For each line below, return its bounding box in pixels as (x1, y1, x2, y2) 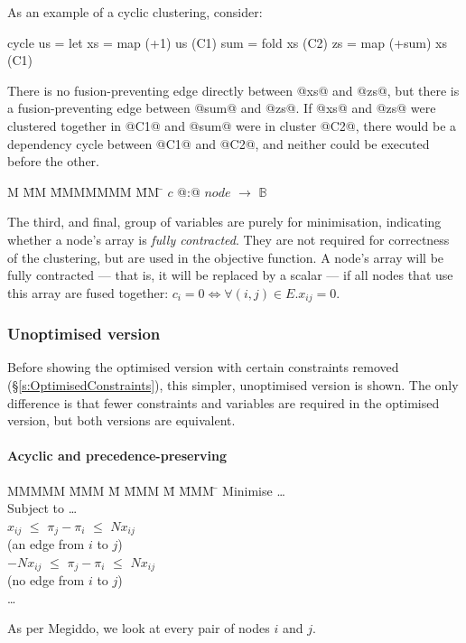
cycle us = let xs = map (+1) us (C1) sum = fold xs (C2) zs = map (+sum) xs (7, 33, 448, 51)
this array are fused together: (7, 283, 169, 302)
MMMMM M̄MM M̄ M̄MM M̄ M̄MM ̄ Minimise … (7, 480, 285, 499)
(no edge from (7, 571, 85, 590)
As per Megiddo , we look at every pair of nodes (7, 619, 270, 638)
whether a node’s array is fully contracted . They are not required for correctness (7, 229, 450, 248)
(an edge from (7, 535, 85, 554)
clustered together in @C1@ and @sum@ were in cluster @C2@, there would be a (7, 116, 457, 135)
